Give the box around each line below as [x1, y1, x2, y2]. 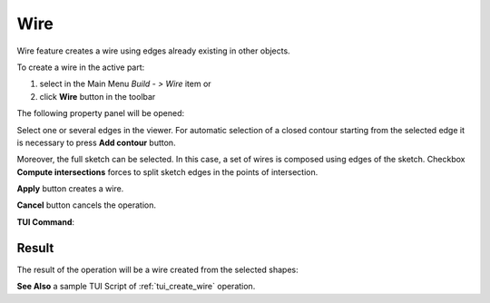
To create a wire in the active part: [16, 62, 145, 73]
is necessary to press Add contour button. [16, 137, 176, 148]
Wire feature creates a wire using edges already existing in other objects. [16, 45, 290, 56]
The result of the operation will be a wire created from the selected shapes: [16, 264, 299, 275]
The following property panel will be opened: [16, 108, 185, 119]
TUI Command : [16, 216, 75, 227]
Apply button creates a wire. [16, 183, 124, 194]
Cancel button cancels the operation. [16, 200, 157, 210]
